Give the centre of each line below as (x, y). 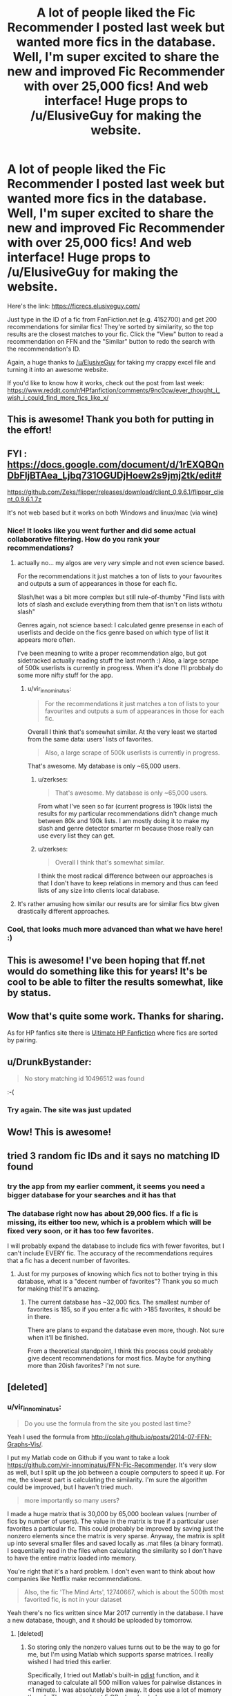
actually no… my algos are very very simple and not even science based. (121, 563)
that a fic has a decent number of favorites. (69, 1261)
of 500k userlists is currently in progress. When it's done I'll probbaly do (120, 668)
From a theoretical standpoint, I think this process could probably (120, 1351)
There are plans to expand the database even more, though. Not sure (126, 1330)
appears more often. (46, 640)
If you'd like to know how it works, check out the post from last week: (106, 382)
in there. (39, 1317)
